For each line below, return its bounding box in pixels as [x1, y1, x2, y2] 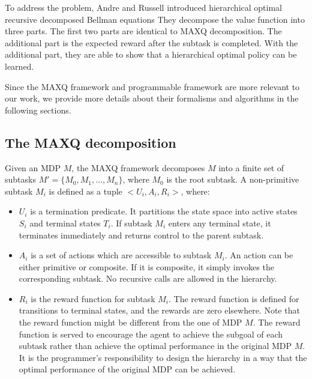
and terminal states [29, 216, 101, 229]
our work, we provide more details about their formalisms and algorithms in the [5, 92, 299, 105]
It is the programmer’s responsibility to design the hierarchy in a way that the [19, 351, 307, 363]
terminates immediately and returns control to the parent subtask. [19, 228, 264, 241]
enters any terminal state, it [168, 216, 271, 229]
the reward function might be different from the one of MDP [19, 316, 242, 329]
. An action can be [224, 249, 293, 261]
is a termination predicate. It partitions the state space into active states [30, 205, 298, 217]
